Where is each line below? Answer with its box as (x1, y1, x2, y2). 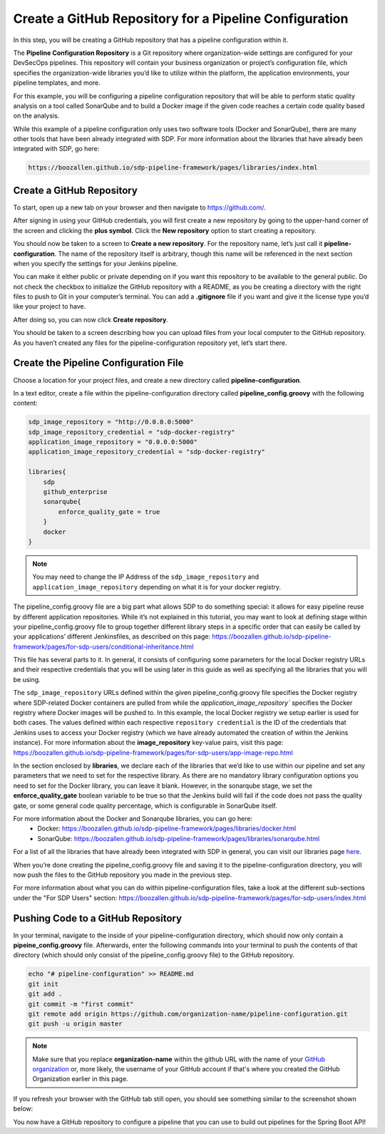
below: (13, 1105, 34, 1113)
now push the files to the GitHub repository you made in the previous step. (13, 870, 232, 879)
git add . (28, 990, 63, 998)
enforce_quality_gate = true (58, 507, 160, 516)
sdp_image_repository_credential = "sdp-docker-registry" (28, 428, 235, 436)
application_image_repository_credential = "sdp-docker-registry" (28, 448, 265, 456)
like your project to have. (13, 302, 86, 311)
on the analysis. (13, 111, 60, 120)
